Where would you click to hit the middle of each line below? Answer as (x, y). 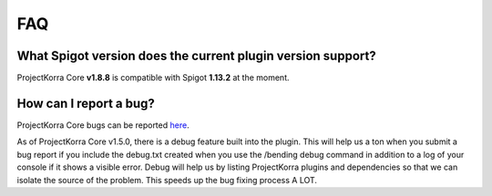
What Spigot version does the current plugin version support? (197, 56)
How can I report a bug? (86, 103)
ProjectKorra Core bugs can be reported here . (103, 125)
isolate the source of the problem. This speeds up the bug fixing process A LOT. (167, 180)
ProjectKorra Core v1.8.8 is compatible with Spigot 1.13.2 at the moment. (153, 78)
